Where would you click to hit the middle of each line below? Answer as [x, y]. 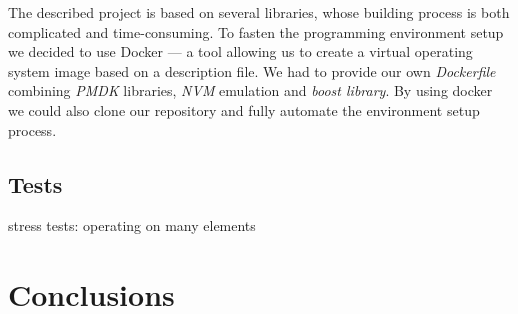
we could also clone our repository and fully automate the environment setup [244, 109]
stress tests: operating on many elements [132, 225]
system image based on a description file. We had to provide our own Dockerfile [252, 70]
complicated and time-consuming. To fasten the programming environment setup [256, 31]
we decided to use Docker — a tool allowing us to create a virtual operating [240, 51]
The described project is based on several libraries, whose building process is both [259, 12]
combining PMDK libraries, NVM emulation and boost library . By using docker [250, 90]
